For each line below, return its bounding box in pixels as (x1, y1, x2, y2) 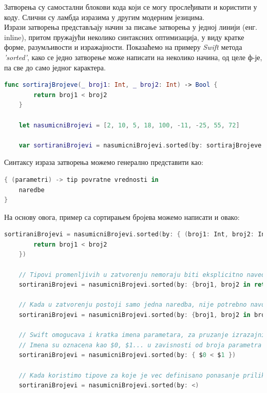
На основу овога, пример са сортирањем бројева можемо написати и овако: (4, 211, 240, 222)
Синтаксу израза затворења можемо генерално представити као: (4, 157, 203, 167)
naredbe (18, 186, 45, 194)
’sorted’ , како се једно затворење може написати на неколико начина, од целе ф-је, (4, 51, 262, 62)
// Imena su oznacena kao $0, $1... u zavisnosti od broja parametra (18, 341, 262, 349)
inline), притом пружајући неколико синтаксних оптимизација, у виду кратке (4, 31, 244, 42)
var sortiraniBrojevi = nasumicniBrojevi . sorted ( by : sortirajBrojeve (18, 141, 262, 149)
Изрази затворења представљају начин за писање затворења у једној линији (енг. (4, 22, 257, 32)
